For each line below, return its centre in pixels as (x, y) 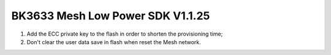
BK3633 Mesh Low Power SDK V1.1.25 (111, 16)
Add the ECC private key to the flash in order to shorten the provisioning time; (125, 34)
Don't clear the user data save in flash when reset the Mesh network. (114, 42)
